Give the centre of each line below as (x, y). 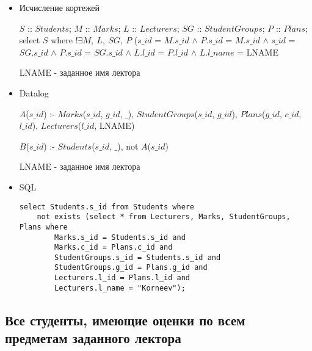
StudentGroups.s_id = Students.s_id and (138, 257)
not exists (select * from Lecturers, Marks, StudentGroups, (164, 217)
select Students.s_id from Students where (107, 207)
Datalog (34, 92)
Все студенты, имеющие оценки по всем (125, 320)
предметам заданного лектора (93, 338)
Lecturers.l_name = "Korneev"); (120, 288)
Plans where (43, 227)
